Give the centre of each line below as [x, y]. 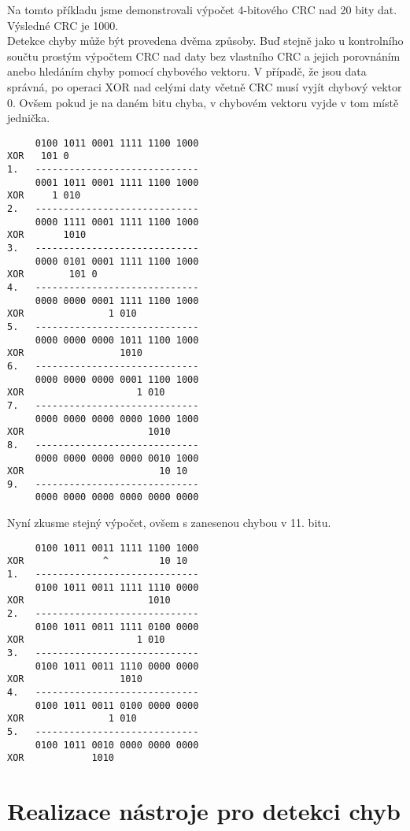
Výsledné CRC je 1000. [63, 25]
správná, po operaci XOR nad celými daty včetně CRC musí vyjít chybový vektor [205, 86]
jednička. [29, 118]
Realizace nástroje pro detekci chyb [204, 811]
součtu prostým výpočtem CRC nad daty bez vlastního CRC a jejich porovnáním [204, 56]
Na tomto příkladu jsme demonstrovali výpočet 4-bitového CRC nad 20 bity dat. [202, 9]
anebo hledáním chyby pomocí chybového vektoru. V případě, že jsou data [187, 71]
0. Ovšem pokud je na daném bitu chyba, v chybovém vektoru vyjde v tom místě [203, 102]
